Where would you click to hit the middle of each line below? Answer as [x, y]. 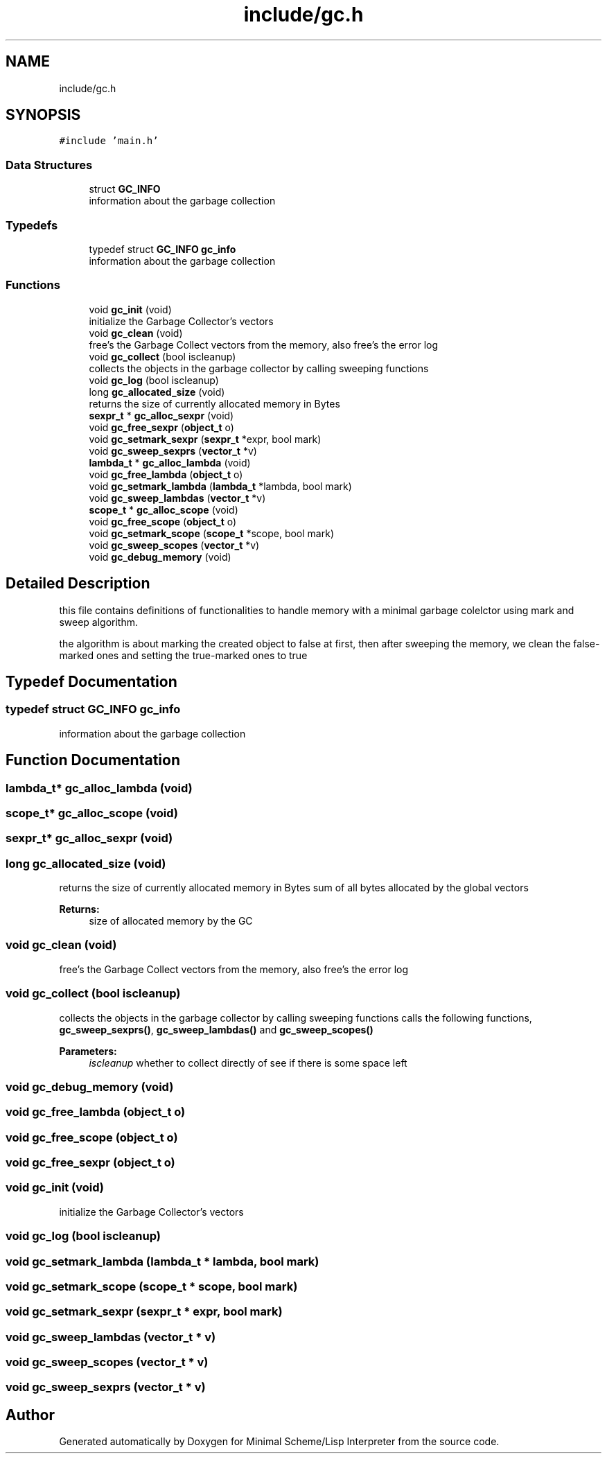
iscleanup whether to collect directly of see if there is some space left [248, 1063]
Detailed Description [78, 584]
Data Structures [49, 165]
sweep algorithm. [99, 622]
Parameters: [88, 1051]
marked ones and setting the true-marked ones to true [183, 655]
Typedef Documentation [91, 681]
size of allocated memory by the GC [171, 921]
